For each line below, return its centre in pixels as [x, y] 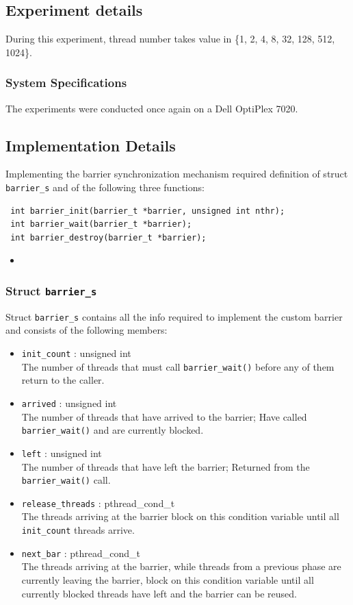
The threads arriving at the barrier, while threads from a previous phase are [181, 566]
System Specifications [66, 83]
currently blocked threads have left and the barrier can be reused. [159, 593]
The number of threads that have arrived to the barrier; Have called [164, 416]
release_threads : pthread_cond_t [98, 503]
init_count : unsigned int [76, 353]
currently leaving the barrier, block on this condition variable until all [168, 579]
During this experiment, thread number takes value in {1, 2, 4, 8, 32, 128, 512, [170, 39]
